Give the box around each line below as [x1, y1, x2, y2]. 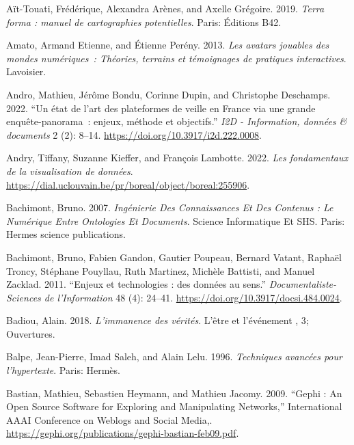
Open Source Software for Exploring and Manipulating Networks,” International [6, 399, 342, 414]
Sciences [6, 290, 41, 304]
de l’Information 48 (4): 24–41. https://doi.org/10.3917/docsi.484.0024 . [44, 290, 342, 304]
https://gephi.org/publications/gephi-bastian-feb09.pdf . [6, 426, 239, 440]
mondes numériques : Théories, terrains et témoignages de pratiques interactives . [6, 51, 346, 65]
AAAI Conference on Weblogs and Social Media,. [6, 412, 213, 427]
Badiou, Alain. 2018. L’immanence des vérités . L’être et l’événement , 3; [6, 313, 309, 327]
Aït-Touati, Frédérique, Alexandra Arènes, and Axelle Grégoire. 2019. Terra [6, 1, 325, 15]
